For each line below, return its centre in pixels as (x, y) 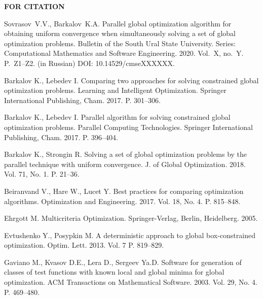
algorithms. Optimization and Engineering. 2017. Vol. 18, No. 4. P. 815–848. (122, 201)
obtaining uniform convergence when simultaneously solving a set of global (120, 33)
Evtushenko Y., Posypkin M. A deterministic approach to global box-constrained (130, 235)
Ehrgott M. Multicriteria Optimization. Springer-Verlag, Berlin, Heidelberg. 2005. (131, 218)
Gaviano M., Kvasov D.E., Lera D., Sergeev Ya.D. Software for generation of (123, 262)
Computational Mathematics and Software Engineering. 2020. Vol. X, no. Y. (124, 53)
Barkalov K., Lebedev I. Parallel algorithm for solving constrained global (117, 117)
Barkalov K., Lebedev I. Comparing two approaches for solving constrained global (131, 80)
